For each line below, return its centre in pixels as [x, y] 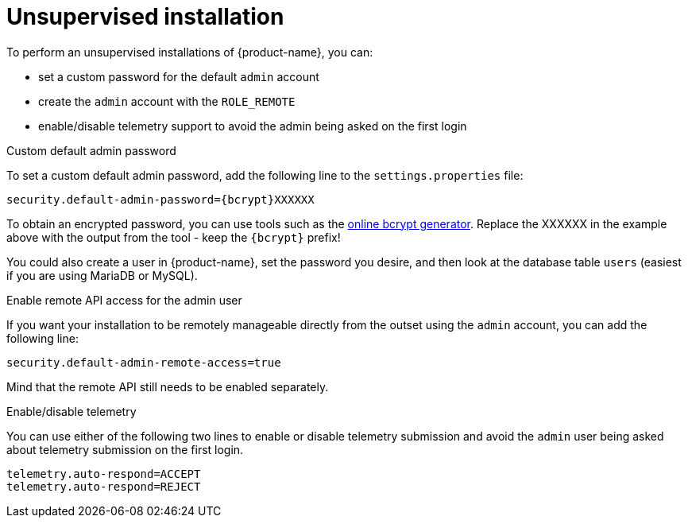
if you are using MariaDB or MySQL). [102, 275]
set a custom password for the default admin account [179, 76]
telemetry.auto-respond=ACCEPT [104, 474]
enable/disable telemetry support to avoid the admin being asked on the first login [253, 126]
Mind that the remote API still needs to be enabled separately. [168, 386]
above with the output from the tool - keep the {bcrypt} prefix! [174, 237]
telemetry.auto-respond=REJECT [104, 486]
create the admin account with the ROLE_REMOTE [167, 101]
